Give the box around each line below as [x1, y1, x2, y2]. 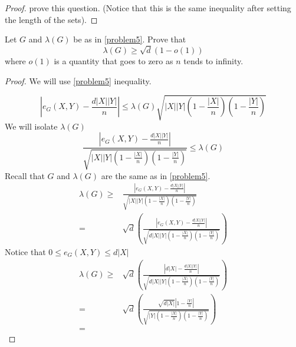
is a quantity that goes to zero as [54, 54, 173, 67]
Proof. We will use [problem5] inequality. [5, 74, 152, 87]
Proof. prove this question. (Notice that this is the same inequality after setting [5, 2, 291, 14]
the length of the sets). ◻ [5, 13, 98, 25]
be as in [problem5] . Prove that [73, 33, 186, 45]
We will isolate [5, 120, 58, 132]
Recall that [5, 169, 45, 181]
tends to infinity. [183, 54, 244, 67]
